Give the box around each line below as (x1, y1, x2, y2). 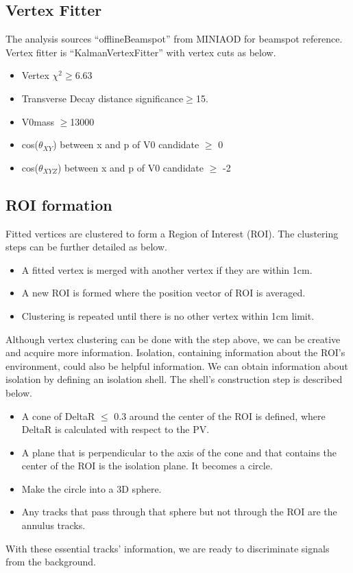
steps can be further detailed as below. (5, 239, 167, 254)
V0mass (21, 114, 54, 128)
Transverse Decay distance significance (21, 91, 184, 105)
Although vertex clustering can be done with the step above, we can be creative (5, 331, 341, 346)
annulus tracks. (21, 518, 86, 533)
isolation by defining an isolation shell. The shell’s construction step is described (5, 372, 343, 386)
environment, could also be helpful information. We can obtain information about (5, 358, 348, 373)
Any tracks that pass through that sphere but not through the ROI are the (21, 504, 337, 519)
